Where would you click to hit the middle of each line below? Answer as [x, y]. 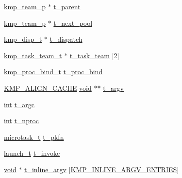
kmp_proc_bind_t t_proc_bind [53, 72]
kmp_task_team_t [33, 55]
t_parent [67, 6]
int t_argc [19, 104]
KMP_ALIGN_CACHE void [48, 88]
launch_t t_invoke [32, 153]
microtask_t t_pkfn [34, 137]
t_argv [113, 88]
